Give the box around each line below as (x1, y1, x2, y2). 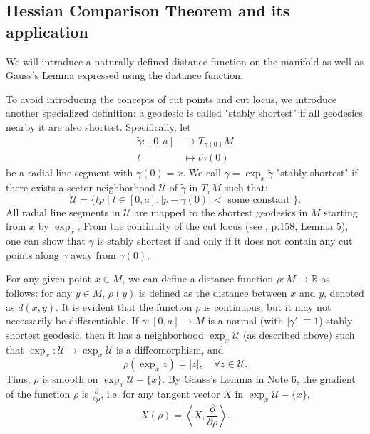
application (6, 20, 89, 42)
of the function (6, 386, 71, 401)
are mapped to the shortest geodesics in (134, 204, 308, 219)
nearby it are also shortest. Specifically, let (6, 119, 191, 134)
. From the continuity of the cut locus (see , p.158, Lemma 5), (77, 218, 349, 233)
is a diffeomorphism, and (115, 342, 224, 356)
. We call (183, 165, 221, 180)
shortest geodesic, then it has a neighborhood (6, 327, 204, 342)
